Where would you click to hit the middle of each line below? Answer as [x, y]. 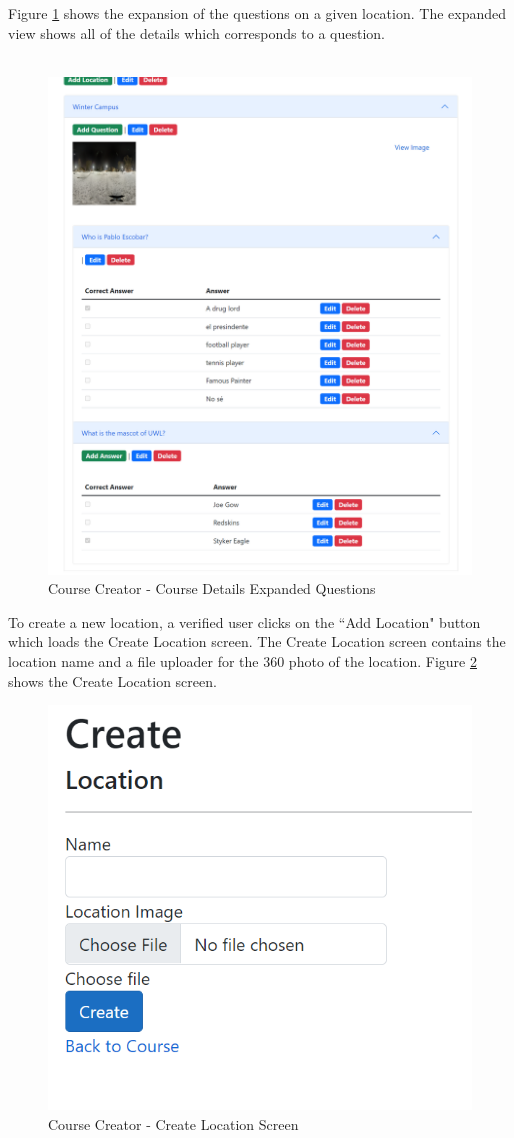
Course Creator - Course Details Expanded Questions [212, 588]
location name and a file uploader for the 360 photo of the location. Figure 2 [242, 661]
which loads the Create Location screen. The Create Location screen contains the [257, 641]
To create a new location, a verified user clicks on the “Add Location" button [244, 621]
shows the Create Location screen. [112, 680]
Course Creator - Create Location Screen [173, 1124]
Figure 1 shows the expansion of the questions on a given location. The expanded [257, 13]
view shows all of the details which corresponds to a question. [196, 32]
